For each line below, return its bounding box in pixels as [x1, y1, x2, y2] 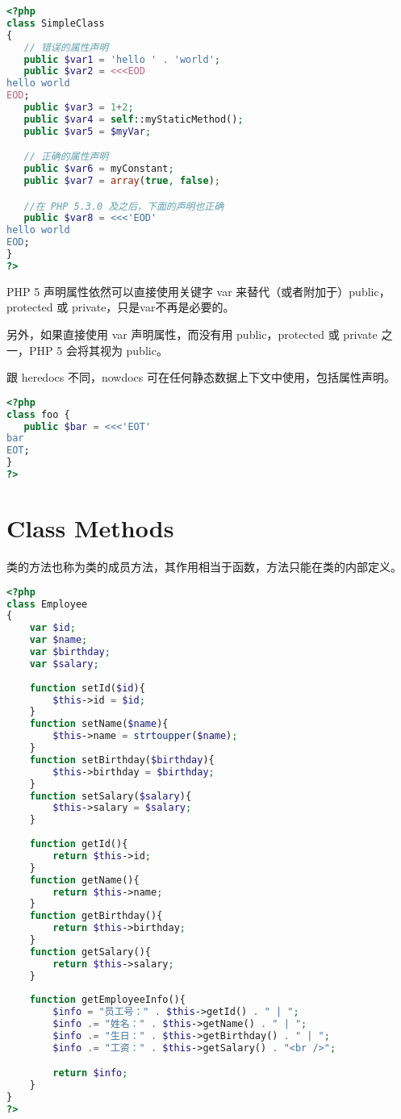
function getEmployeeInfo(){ [29, 994, 186, 1006]
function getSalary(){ [29, 946, 151, 958]
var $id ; [29, 622, 76, 634]
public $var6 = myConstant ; [23, 163, 174, 175]
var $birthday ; [29, 646, 111, 658]
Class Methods [6, 511, 174, 545]
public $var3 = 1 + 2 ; [23, 102, 134, 113]
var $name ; [29, 634, 88, 646]
